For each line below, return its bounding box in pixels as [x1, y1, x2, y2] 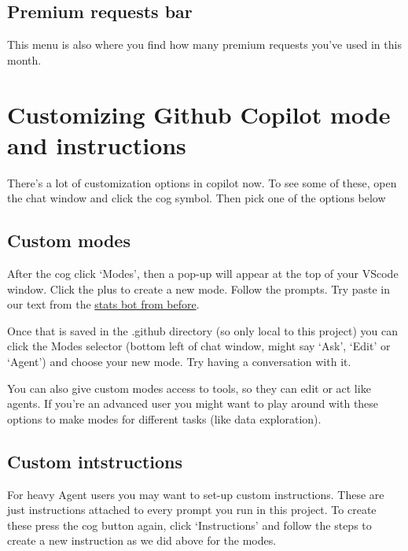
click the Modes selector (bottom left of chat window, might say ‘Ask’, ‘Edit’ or [7, 338, 391, 354]
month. [7, 51, 42, 68]
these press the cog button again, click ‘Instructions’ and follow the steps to [7, 516, 372, 533]
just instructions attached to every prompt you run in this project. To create [7, 501, 377, 518]
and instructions [7, 128, 186, 161]
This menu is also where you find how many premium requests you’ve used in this [7, 36, 402, 53]
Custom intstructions [7, 449, 182, 473]
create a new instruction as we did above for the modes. [7, 532, 277, 549]
